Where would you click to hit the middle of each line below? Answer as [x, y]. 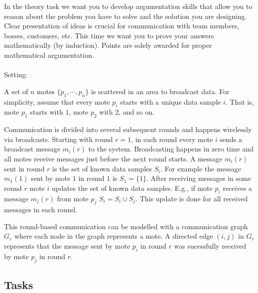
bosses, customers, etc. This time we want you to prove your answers [109, 35]
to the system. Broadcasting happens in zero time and [171, 149]
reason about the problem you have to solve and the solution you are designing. [126, 16]
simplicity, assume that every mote [57, 101]
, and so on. [136, 112]
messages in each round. [41, 210]
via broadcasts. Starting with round [59, 139]
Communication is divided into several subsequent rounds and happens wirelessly [128, 129]
